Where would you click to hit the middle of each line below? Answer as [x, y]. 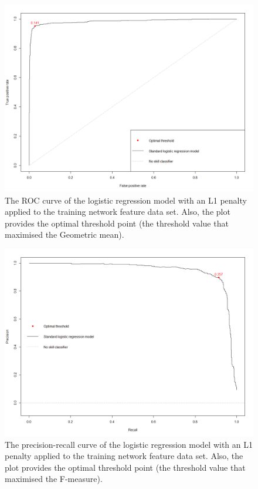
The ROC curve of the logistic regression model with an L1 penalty [126, 200]
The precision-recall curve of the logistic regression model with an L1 [129, 444]
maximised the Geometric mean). [64, 234]
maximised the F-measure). [54, 479]
